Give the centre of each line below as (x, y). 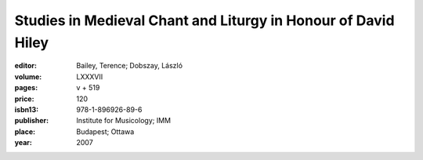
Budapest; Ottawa (105, 131)
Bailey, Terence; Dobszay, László (130, 66)
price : (24, 99)
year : (23, 143)
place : (25, 131)
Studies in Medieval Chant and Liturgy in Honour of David (204, 20)
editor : (25, 66)
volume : (28, 76)
